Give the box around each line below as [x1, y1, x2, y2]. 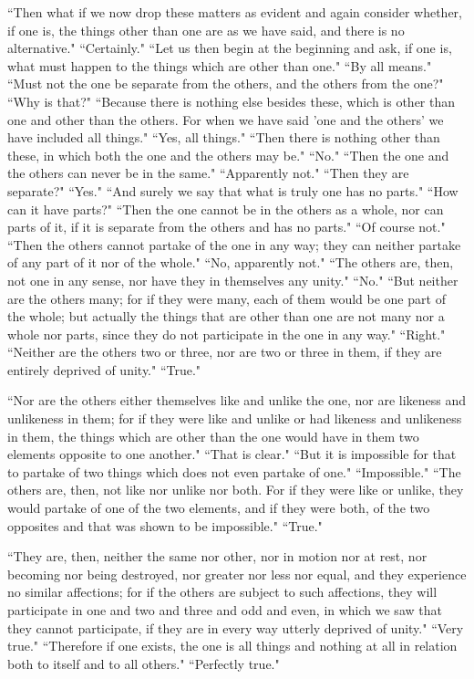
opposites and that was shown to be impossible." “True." [7, 516, 323, 535]
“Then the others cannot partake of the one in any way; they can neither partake [7, 235, 461, 254]
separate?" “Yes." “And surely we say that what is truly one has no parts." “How [7, 181, 459, 200]
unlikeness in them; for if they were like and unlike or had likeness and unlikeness [7, 409, 462, 428]
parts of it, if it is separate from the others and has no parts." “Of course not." [7, 217, 446, 236]
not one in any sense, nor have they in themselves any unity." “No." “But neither [7, 270, 459, 289]
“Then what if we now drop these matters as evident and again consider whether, [7, 3, 462, 21]
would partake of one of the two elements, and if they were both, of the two [7, 498, 430, 517]
